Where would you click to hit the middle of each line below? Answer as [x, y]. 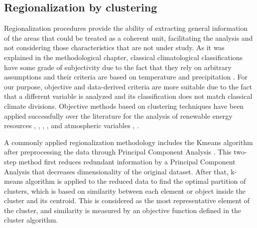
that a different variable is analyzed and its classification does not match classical [128, 96]
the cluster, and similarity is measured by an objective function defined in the [123, 210]
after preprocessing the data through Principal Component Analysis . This [118, 152]
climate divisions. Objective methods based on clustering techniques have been [124, 106]
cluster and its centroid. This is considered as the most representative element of [127, 200]
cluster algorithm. [31, 220]
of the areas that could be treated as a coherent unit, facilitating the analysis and [128, 38]
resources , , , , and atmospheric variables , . [71, 125]
